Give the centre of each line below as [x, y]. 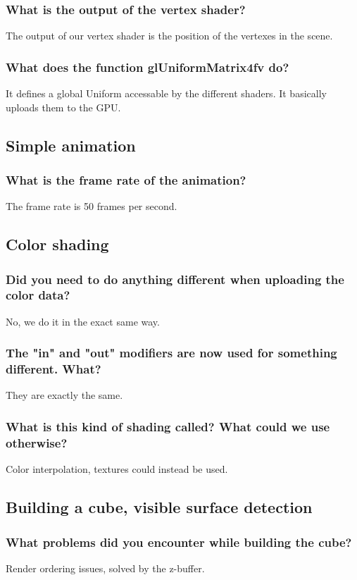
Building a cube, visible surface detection [159, 507]
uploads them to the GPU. [63, 107]
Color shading [57, 244]
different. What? [54, 369]
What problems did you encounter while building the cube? [179, 542]
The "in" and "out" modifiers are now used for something [171, 353]
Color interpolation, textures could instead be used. [117, 469]
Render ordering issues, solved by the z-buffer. [105, 568]
